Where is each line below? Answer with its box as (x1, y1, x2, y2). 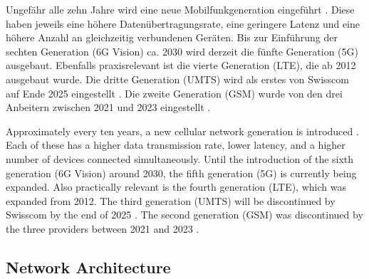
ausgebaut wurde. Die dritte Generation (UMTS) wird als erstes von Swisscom (6, 71, 349, 86)
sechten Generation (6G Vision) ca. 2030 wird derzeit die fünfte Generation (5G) (6, 43, 358, 58)
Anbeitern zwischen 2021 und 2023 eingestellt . (6, 100, 211, 115)
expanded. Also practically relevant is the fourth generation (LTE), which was (6, 179, 346, 194)
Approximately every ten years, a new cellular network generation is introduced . (6, 123, 359, 138)
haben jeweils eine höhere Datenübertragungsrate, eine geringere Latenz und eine (6, 16, 360, 31)
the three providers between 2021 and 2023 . (6, 221, 199, 236)
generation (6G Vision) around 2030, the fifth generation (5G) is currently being (6, 165, 357, 180)
